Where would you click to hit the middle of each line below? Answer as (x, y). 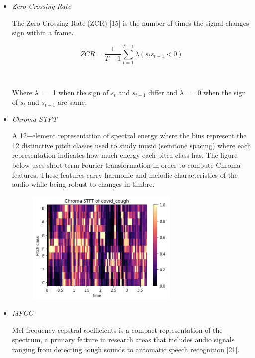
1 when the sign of (81, 92)
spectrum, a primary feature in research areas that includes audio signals (123, 339)
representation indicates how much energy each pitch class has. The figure (125, 155)
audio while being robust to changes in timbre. (83, 184)
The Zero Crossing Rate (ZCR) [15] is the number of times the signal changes (130, 23)
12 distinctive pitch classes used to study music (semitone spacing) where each (131, 145)
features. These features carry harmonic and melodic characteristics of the (125, 174)
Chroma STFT (35, 119)
